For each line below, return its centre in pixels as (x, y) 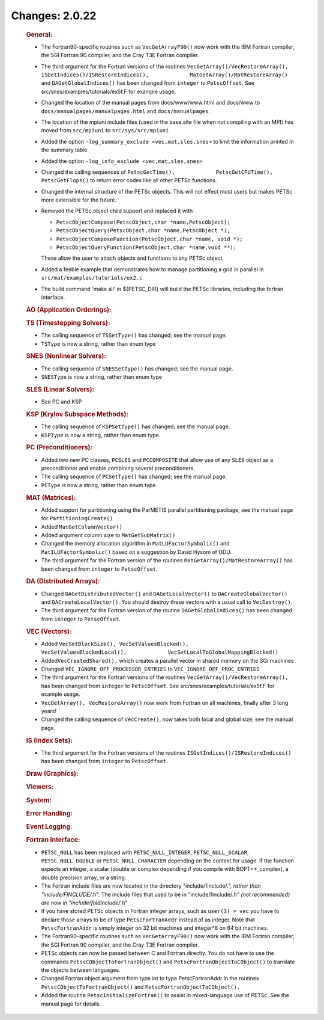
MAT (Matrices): (51, 497)
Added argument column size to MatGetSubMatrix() (108, 535)
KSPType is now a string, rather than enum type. (101, 435)
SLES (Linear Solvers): (60, 389)
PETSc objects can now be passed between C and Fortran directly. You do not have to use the (157, 953)
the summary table (64, 150)
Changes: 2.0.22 (54, 16)
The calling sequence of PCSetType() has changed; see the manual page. (134, 477)
